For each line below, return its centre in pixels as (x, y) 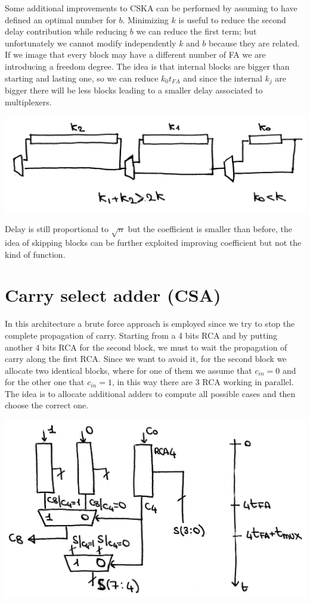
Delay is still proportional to (57, 229)
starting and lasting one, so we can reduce (82, 78)
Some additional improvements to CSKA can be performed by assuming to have (151, 8)
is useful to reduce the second (232, 19)
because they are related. (254, 43)
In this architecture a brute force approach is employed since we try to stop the (150, 324)
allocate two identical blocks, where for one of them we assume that (128, 370)
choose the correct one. (47, 405)
